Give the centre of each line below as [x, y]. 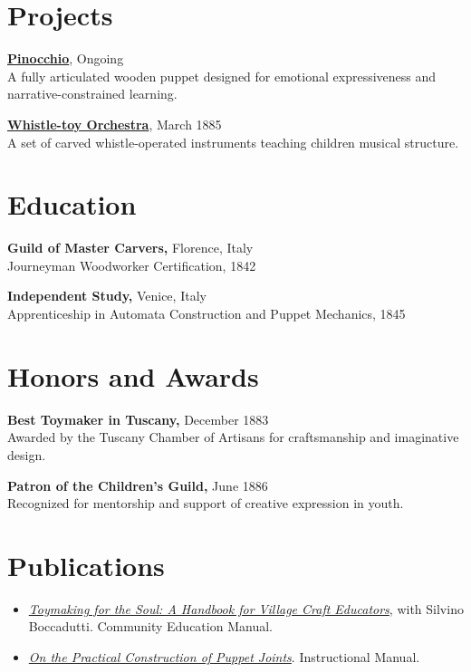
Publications [86, 565]
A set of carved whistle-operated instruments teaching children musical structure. [233, 142]
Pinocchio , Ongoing [66, 58]
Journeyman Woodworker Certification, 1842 [132, 265]
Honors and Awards [133, 375]
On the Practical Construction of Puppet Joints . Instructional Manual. [224, 657]
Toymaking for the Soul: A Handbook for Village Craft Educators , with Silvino [246, 608]
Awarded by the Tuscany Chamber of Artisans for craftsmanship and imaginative [233, 437]
